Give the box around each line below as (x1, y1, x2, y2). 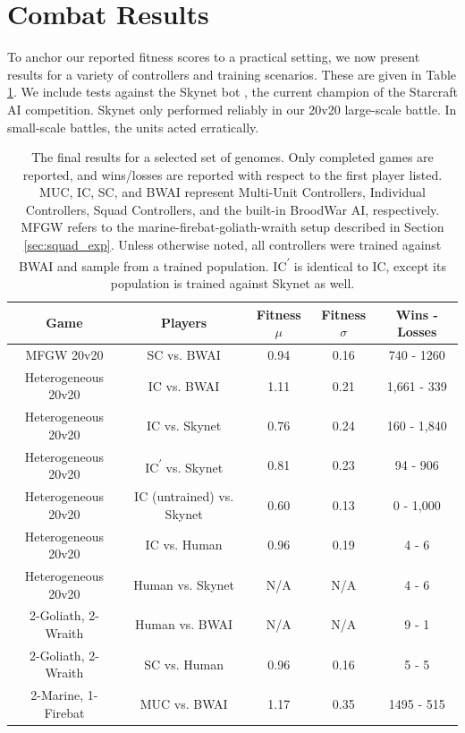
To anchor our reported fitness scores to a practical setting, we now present (7, 47, 420, 66)
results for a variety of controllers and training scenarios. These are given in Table (7, 64, 457, 83)
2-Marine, (30, 686, 84, 704)
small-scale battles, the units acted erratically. (7, 117, 259, 136)
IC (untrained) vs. (134, 487, 234, 506)
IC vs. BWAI (148, 376, 220, 395)
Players (160, 313, 207, 332)
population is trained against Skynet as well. (110, 273, 355, 292)
